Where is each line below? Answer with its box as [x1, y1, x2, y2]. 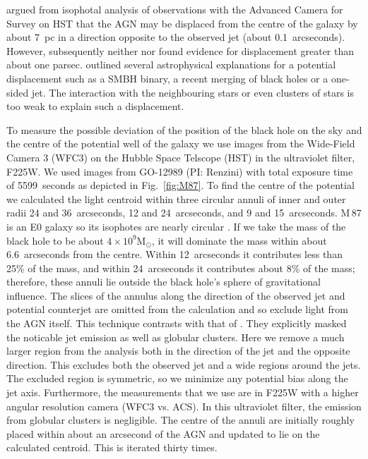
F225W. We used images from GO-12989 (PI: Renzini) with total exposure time [6, 164, 353, 178]
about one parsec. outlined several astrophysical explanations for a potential [6, 57, 336, 72]
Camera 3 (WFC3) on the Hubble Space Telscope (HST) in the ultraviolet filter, [6, 149, 355, 164]
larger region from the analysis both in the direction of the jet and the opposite [6, 343, 350, 358]
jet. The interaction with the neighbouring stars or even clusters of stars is [31, 85, 354, 99]
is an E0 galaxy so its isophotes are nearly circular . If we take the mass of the [6, 219, 346, 233]
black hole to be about [6, 233, 104, 247]
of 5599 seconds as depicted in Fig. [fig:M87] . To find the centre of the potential [6, 178, 355, 192]
